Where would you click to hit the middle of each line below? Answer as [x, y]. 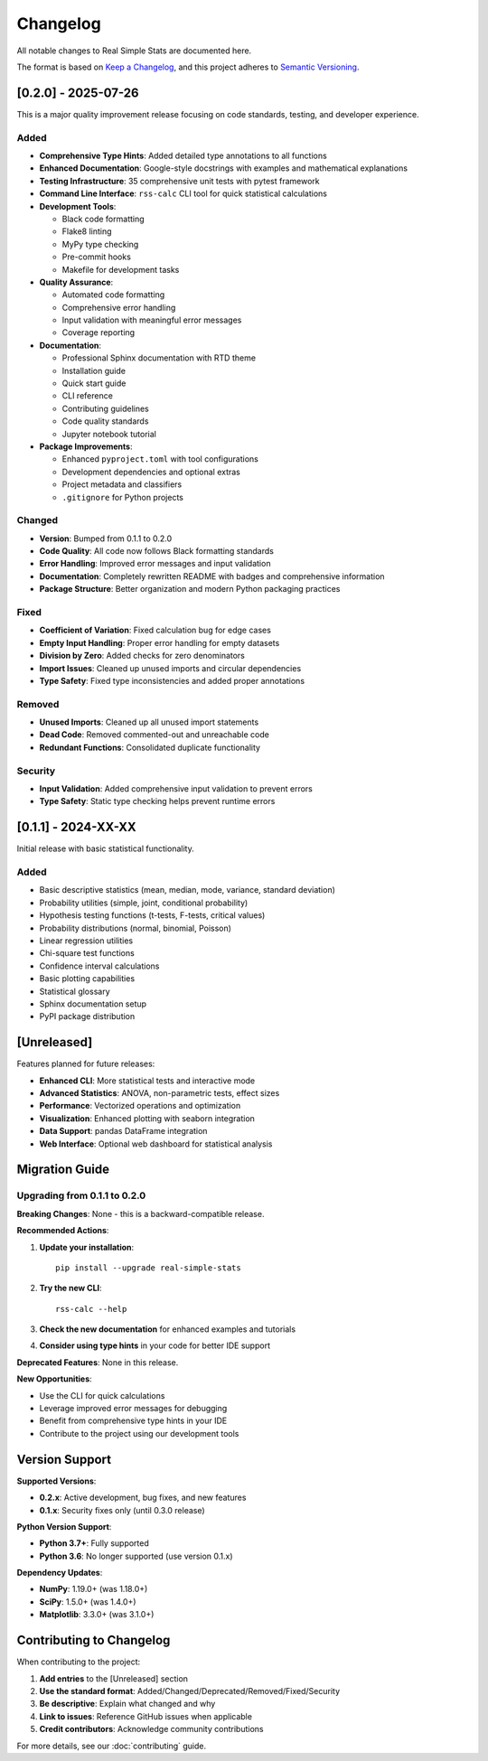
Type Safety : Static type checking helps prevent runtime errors [157, 801]
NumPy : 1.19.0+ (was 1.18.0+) [94, 1589]
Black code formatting [103, 219]
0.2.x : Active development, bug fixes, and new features [143, 1498]
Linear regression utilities [86, 941]
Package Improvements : [86, 446]
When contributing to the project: [79, 1662]
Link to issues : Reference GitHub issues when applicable [146, 1716]
